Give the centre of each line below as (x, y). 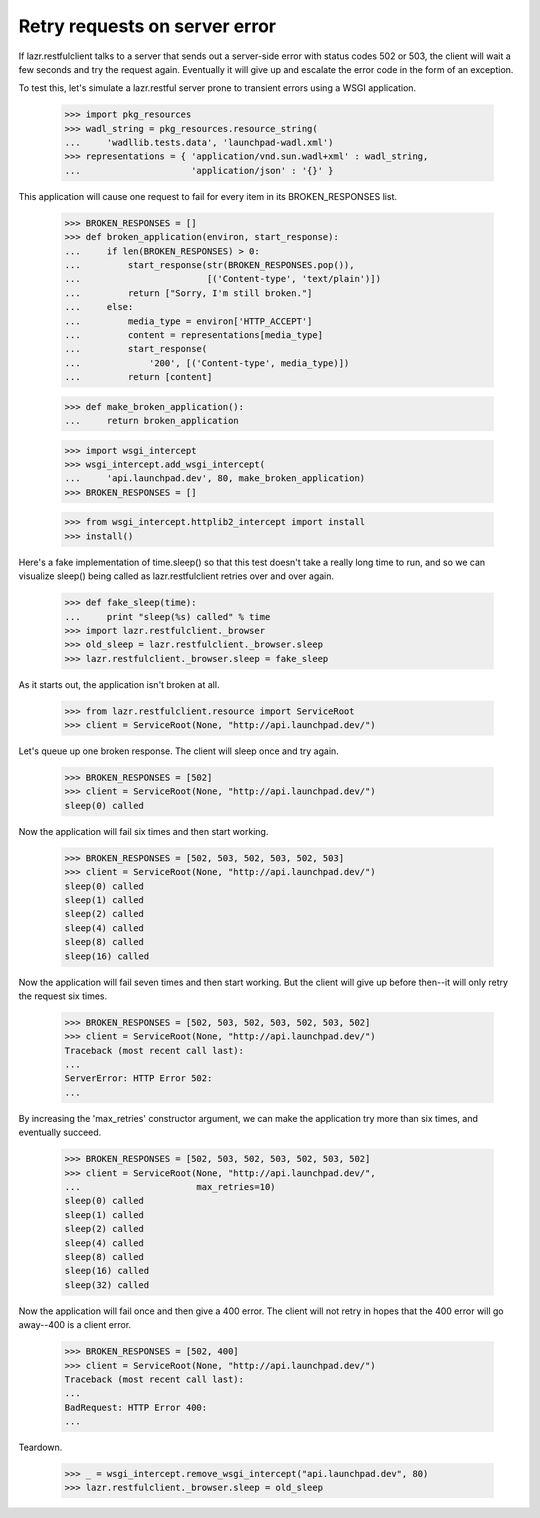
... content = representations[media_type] (194, 334)
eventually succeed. (60, 1132)
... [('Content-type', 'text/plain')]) (223, 279)
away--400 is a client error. (75, 1325)
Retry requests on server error (147, 26)
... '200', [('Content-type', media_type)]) (207, 363)
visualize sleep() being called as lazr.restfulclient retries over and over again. (176, 576)
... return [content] (138, 377)
